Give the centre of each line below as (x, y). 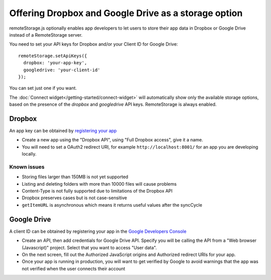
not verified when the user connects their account (74, 268)
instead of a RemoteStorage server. (46, 35)
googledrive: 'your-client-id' (62, 70)
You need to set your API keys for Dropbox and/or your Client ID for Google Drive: (94, 44)
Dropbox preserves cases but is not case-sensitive (75, 198)
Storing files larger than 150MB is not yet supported (75, 177)
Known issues (27, 167)
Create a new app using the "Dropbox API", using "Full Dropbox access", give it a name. (112, 140)
